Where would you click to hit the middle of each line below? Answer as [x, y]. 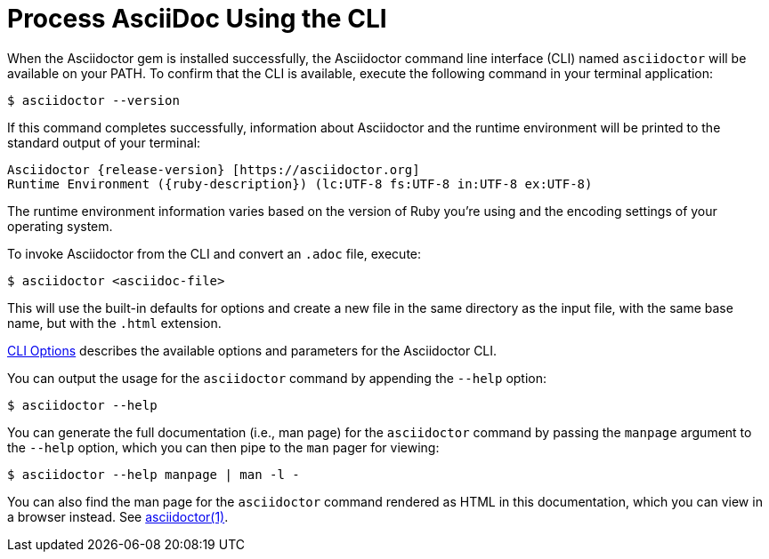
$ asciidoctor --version [93, 100]
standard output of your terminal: [104, 142]
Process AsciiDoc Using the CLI [197, 19]
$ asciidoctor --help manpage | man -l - [154, 474]
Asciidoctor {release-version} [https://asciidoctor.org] [214, 169]
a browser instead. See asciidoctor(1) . [118, 516]
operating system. [60, 226]
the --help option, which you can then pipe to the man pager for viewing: [223, 447]
